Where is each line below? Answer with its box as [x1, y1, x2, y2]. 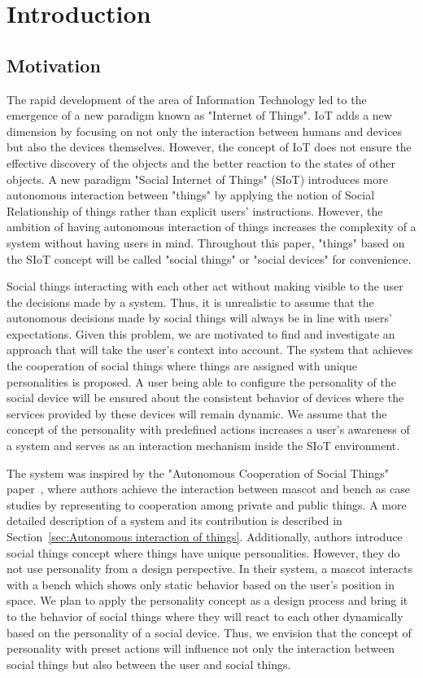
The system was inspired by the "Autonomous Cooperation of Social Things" [7, 464, 389, 481]
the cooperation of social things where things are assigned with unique [7, 357, 358, 374]
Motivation [7, 52, 101, 77]
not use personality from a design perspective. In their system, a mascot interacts [7, 560, 412, 577]
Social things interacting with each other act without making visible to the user [7, 278, 403, 295]
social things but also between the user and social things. [7, 655, 291, 672]
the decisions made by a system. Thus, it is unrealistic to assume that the [7, 293, 374, 310]
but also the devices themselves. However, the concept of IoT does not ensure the [7, 138, 412, 155]
